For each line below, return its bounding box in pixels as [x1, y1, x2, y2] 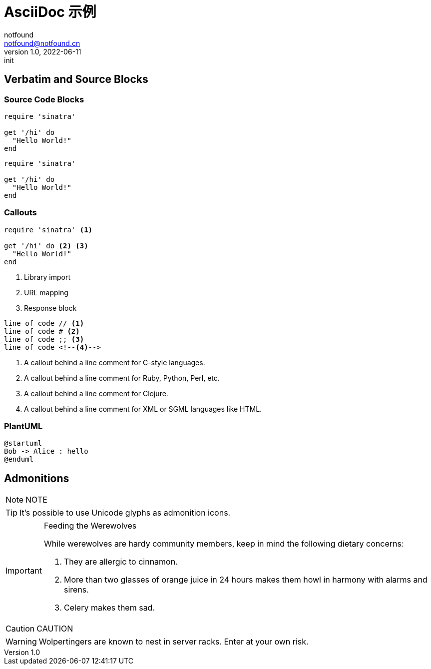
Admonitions [4, 472, 69, 485]
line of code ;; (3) [4, 335, 84, 343]
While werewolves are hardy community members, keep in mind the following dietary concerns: [43, 539, 404, 549]
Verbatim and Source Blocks [4, 73, 148, 86]
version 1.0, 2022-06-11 [4, 47, 81, 56]
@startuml [4, 439, 42, 448]
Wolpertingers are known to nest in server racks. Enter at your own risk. [38, 637, 309, 647]
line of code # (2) [4, 327, 80, 335]
